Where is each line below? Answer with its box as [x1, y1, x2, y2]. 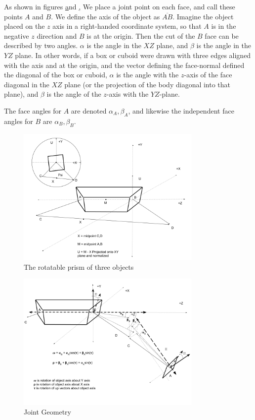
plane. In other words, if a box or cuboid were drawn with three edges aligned [15, 50, 251, 60]
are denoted [71, 105, 107, 116]
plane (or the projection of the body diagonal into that [64, 79, 231, 89]
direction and [37, 30, 77, 41]
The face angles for [4, 105, 61, 116]
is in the [211, 21, 236, 31]
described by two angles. [4, 40, 78, 51]
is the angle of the [46, 89, 101, 99]
